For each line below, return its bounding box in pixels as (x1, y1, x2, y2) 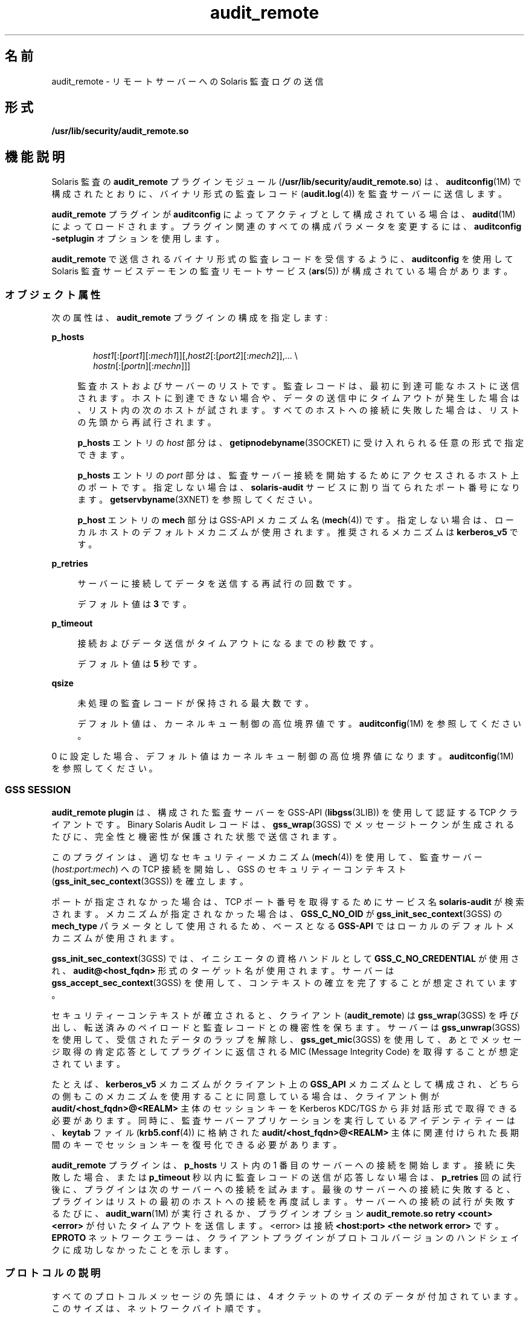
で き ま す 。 (77, 449, 130, 460)
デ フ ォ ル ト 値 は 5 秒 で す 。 (77, 658, 202, 669)
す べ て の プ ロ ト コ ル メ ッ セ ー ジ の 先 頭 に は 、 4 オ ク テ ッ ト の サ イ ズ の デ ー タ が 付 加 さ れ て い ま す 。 (51, 1290, 523, 1301)
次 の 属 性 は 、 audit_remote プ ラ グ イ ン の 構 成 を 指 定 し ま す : (51, 312, 328, 323)
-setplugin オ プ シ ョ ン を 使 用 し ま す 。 (51, 233, 225, 244)
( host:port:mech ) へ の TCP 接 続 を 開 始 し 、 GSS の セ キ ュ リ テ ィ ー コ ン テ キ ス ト (51, 863, 406, 874)
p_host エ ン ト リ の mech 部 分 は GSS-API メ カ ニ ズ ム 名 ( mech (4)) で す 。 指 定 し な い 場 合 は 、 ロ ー (77, 515, 515, 526)
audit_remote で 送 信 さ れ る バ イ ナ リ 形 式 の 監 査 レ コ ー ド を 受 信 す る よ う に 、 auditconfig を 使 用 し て (51, 254, 513, 265)
